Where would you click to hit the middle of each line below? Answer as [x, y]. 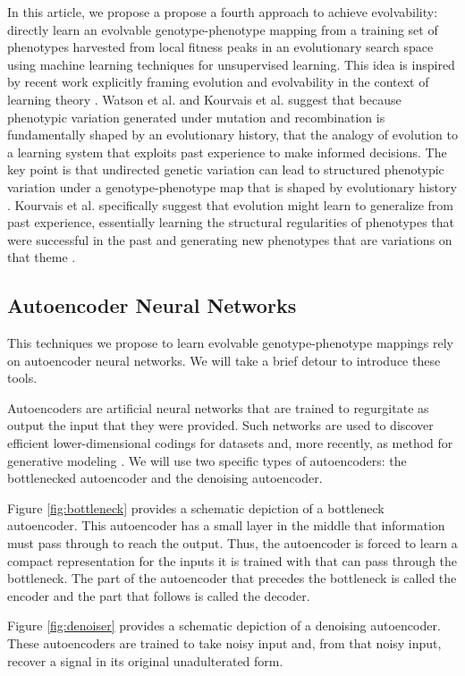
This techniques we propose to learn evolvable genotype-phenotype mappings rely [230, 343]
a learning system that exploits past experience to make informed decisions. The [227, 152]
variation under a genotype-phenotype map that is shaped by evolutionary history [232, 186]
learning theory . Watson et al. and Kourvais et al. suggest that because [204, 99]
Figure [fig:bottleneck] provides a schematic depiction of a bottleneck [196, 507]
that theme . [42, 257]
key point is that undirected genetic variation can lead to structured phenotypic [226, 169]
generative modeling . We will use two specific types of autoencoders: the [207, 460]
